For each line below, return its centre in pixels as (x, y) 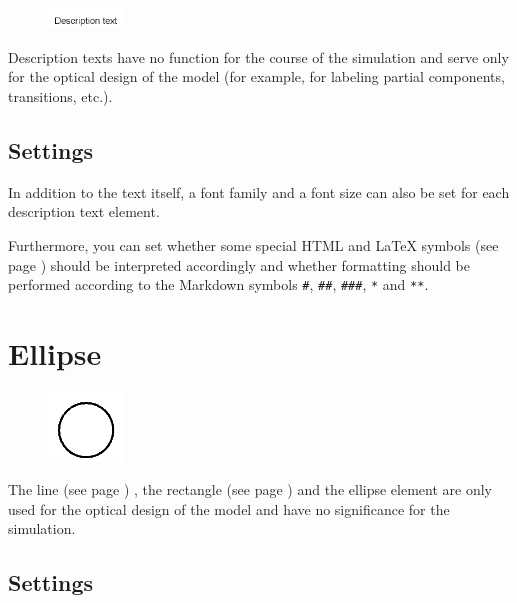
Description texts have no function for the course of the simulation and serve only (258, 56)
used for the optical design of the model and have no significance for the (229, 508)
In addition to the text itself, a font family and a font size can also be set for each (259, 191)
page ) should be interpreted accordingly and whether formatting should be (239, 264)
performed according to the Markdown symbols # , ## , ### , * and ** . (218, 284)
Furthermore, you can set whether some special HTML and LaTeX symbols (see (253, 244)
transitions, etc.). (60, 95)
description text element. (84, 211)
